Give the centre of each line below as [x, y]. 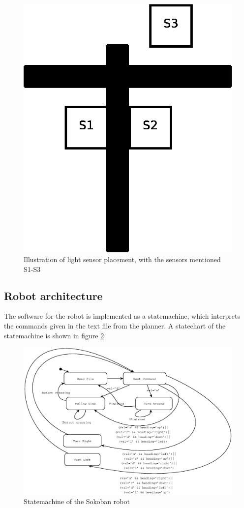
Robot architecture [53, 295]
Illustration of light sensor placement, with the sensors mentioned [122, 259]
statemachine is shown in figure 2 [54, 335]
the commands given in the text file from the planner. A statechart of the [115, 325]
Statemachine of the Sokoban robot [77, 501]
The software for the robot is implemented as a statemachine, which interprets [122, 316]
